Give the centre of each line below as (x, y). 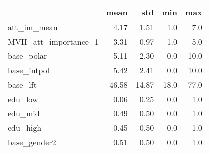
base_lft (22, 84)
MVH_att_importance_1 (53, 41)
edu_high (25, 128)
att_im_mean (33, 27)
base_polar (28, 56)
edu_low (23, 99)
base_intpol (29, 70)
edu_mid (24, 113)
